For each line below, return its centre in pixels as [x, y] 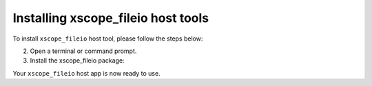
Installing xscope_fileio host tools [111, 18]
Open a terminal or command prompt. [83, 51]
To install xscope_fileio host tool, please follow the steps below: [108, 39]
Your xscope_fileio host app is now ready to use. [87, 73]
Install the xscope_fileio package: [77, 61]
